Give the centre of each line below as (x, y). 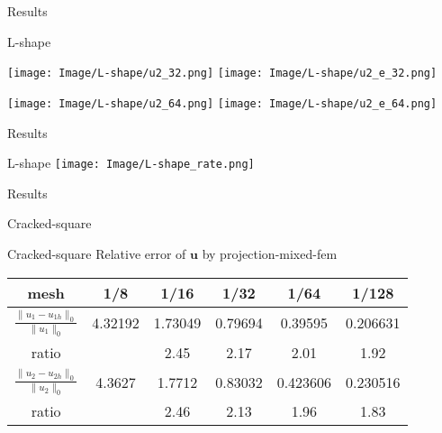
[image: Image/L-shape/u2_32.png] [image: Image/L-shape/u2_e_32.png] (222, 74)
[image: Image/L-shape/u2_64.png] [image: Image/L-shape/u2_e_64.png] (222, 103)
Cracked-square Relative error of (97, 253)
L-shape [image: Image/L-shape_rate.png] (131, 163)
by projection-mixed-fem (270, 253)
